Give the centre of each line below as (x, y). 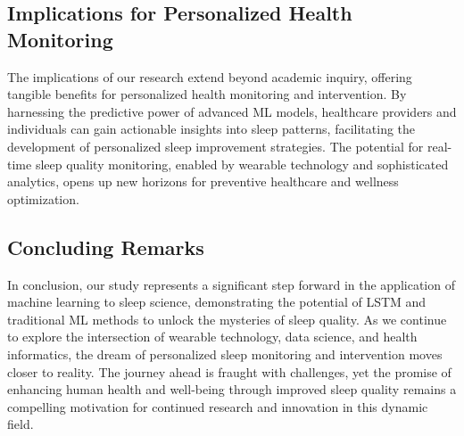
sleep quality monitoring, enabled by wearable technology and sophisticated (242, 164)
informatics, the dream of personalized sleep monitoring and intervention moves (225, 354)
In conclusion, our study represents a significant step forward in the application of (231, 284)
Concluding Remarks (106, 247)
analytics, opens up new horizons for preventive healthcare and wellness (203, 181)
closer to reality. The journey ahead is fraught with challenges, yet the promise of (229, 371)
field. (21, 424)
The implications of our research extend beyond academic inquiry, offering (210, 76)
